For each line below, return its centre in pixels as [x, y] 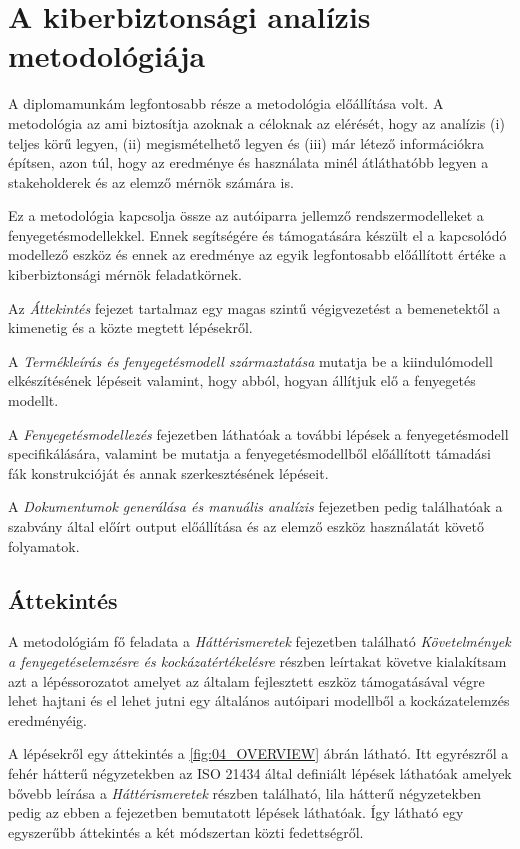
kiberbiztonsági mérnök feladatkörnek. [125, 274]
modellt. [33, 400]
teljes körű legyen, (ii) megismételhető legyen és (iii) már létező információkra [246, 142]
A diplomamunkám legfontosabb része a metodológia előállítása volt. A [226, 103]
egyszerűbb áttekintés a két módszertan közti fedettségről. [186, 831]
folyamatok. [44, 545]
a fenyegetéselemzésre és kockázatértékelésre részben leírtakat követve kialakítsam [257, 660]
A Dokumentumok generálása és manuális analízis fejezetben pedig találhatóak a [255, 506]
